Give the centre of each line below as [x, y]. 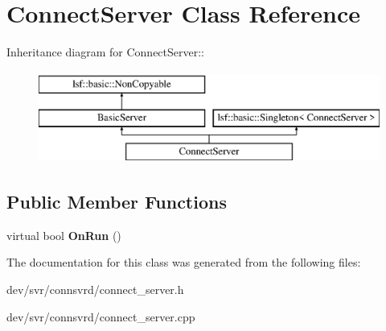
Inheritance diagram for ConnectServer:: [105, 52]
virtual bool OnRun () [64, 235]
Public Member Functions [117, 202]
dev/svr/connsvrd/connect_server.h [95, 290]
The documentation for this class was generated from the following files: [184, 262]
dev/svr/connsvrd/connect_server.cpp [101, 316]
